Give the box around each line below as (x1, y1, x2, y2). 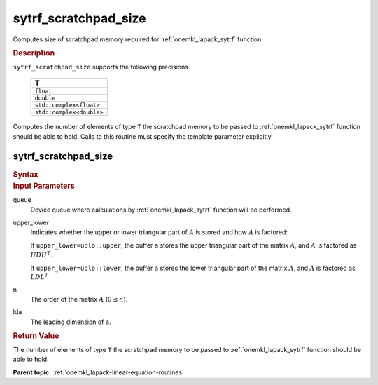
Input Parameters (13, 181, 75, 191)
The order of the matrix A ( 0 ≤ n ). (30, 295, 128, 303)
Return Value (13, 331, 59, 341)
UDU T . (30, 250, 52, 259)
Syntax (13, 169, 38, 179)
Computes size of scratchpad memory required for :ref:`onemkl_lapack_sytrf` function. (13, 35, 264, 43)
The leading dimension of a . (30, 318, 111, 326)
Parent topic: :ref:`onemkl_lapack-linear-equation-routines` (13, 368, 185, 377)
